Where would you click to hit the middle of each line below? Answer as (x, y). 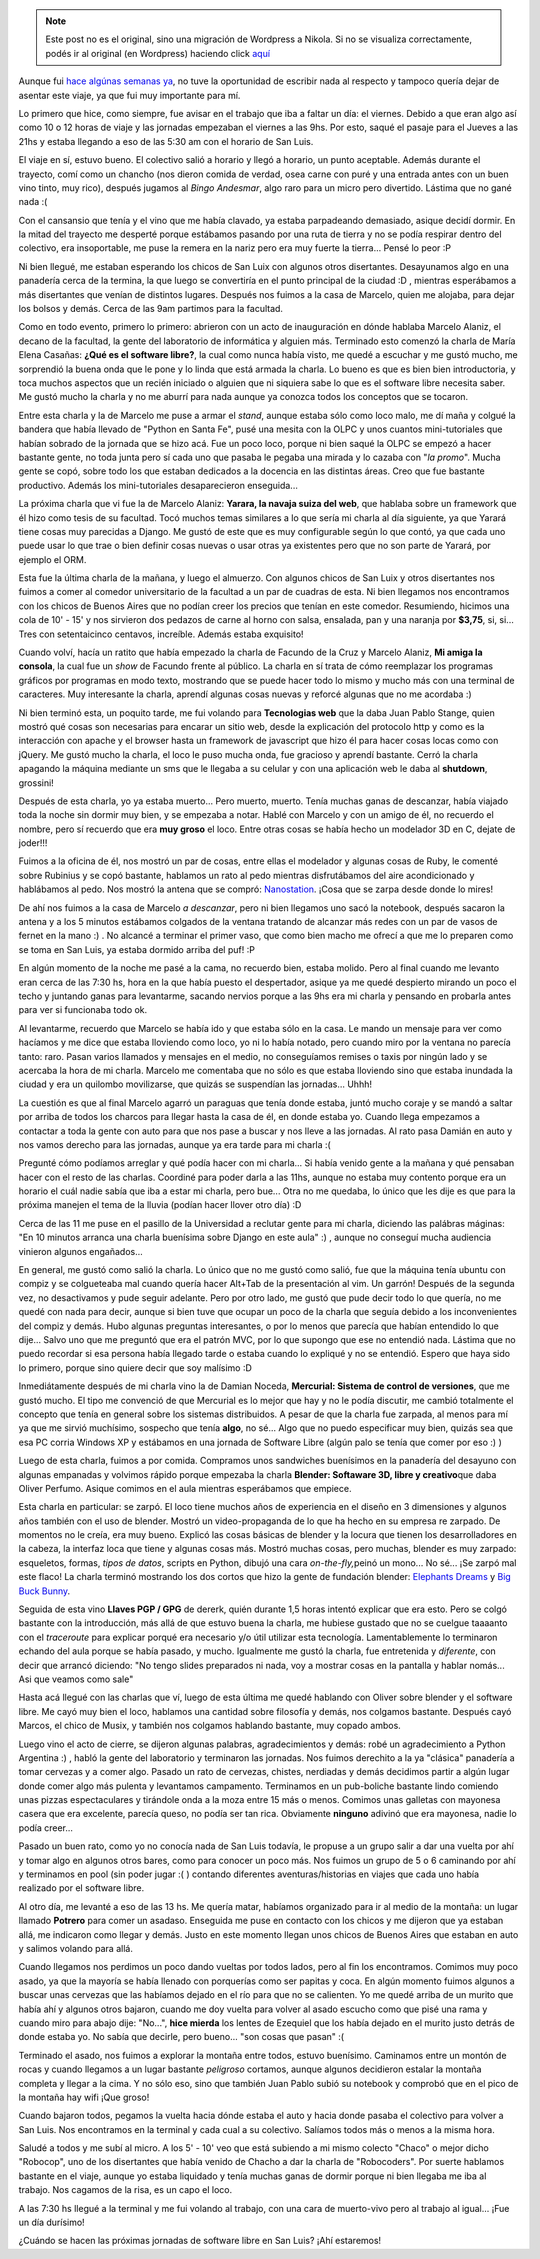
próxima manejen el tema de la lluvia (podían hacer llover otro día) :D (160, 1205)
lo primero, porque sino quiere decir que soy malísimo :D (135, 1367)
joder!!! (33, 843)
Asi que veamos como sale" (76, 1679)
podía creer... (46, 1827)
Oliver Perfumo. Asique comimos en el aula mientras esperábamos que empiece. (185, 1488)
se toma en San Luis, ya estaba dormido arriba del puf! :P (136, 949)
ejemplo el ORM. (52, 559)
